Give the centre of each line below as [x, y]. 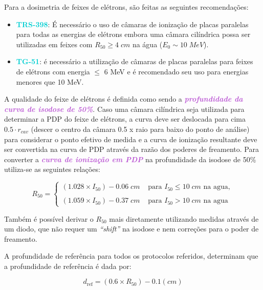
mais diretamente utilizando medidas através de [184, 218]
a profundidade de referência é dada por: [68, 266]
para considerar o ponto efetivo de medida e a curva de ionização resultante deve [131, 139]
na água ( [147, 44]
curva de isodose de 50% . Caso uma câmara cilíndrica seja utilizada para [124, 109]
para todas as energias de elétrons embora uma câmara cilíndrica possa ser [133, 34]
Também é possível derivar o [49, 218]
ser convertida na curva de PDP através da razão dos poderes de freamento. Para [131, 149]
